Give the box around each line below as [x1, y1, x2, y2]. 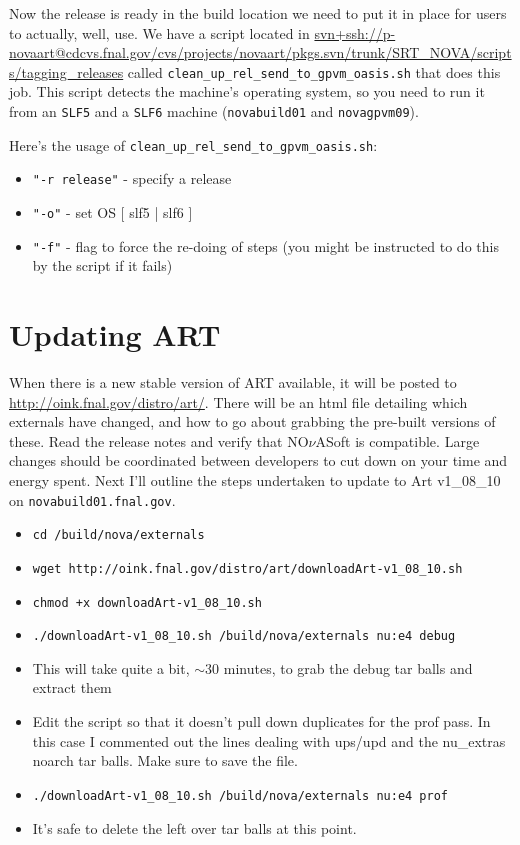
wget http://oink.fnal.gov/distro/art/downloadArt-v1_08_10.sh [32, 561, 463, 576]
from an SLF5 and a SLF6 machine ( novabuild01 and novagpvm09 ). [9, 101, 419, 122]
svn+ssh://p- [314, 22, 396, 43]
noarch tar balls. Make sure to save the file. [32, 750, 298, 771]
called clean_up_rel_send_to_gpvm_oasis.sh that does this [127, 61, 501, 82]
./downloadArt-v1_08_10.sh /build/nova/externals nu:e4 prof [32, 788, 449, 803]
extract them [32, 677, 112, 698]
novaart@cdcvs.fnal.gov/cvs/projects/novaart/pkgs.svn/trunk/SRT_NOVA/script [9, 42, 512, 63]
